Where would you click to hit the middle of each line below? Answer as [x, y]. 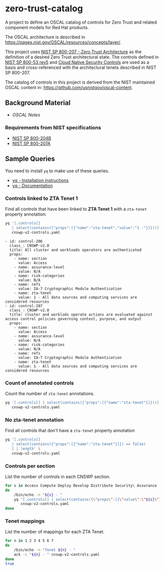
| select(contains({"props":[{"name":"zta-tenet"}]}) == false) [79, 444]
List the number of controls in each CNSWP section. [58, 476]
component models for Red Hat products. [47, 27]
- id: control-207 [24, 306]
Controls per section [30, 466]
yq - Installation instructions [40, 180]
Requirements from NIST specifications [53, 127]
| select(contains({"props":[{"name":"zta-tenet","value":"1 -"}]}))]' [86, 228]
